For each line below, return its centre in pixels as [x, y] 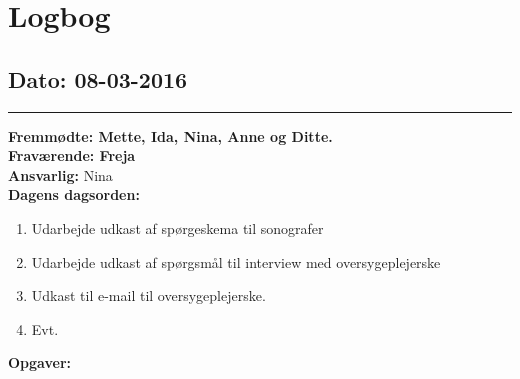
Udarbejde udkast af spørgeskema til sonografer [177, 227]
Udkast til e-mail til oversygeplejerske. [148, 295]
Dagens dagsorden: [74, 194]
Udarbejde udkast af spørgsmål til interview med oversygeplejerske [236, 261]
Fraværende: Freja [72, 155]
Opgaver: [39, 362]
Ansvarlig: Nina [60, 174]
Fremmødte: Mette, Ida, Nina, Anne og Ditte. [170, 135]
